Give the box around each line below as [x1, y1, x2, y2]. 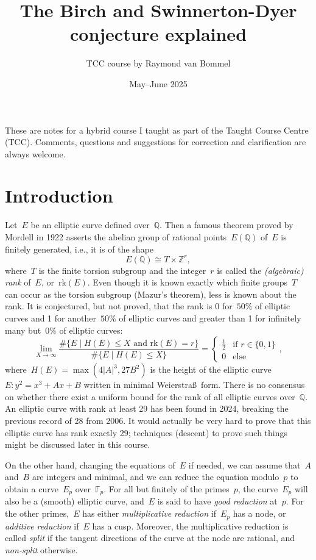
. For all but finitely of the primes [104, 483, 230, 495]
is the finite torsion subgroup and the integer [38, 264, 206, 276]
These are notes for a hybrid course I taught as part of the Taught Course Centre [5, 123, 309, 136]
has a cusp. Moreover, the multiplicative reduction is [92, 519, 289, 532]
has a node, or [233, 507, 286, 520]
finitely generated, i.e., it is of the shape [5, 242, 154, 255]
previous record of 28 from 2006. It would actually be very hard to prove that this [5, 414, 311, 427]
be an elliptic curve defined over [30, 218, 150, 231]
